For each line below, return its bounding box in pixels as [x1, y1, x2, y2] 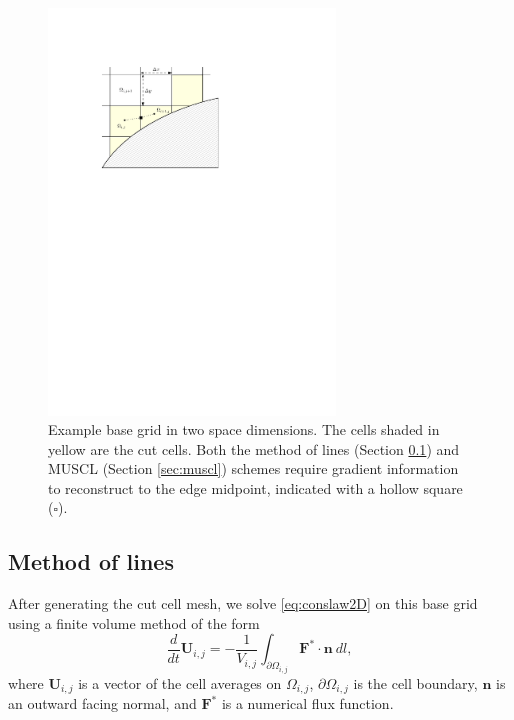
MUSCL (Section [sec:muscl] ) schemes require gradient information [48, 458, 459, 479]
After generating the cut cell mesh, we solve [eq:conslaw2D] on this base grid [8, 593, 478, 614]
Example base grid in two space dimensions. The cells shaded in [48, 419, 440, 440]
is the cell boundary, [353, 672, 478, 693]
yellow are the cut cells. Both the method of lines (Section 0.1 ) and [48, 438, 460, 459]
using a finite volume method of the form [8, 612, 260, 633]
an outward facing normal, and [8, 693, 197, 714]
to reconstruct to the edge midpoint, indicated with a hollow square [48, 477, 463, 498]
